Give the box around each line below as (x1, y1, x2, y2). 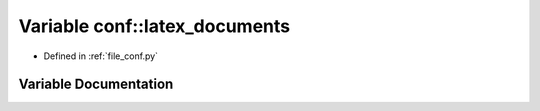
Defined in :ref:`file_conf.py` (43, 50, 159, 62)
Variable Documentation (18, 76, 174, 93)
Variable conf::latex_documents (18, 15, 290, 37)
